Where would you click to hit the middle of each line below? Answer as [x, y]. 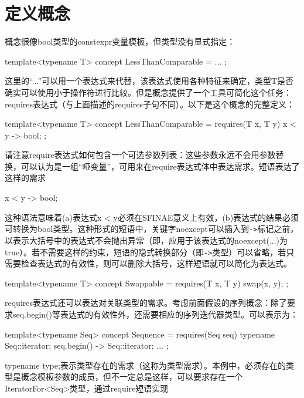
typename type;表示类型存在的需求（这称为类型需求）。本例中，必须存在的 [145, 365]
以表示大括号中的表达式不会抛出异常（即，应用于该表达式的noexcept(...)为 [146, 240]
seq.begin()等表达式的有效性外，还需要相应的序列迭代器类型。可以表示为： [155, 314]
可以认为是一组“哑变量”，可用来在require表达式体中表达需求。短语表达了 [160, 166]
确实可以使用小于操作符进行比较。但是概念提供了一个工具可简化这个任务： [148, 92]
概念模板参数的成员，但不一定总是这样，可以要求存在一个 [131, 377]
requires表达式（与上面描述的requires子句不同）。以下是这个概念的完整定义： [150, 104]
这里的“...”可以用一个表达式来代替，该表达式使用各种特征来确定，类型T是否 [149, 81]
